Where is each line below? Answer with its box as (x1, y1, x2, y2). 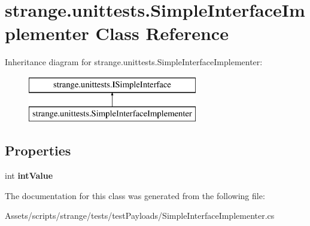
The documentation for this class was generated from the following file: (5, 189, 265, 201)
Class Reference (95, 21, 229, 45)
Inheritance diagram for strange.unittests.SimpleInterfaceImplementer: (5, 56, 263, 68)
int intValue (5, 169, 53, 182)
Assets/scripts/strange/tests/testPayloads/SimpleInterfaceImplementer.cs (5, 209, 275, 222)
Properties (5, 141, 71, 160)
